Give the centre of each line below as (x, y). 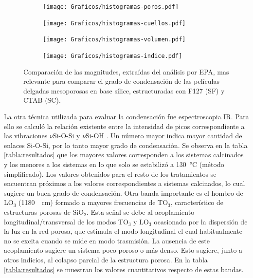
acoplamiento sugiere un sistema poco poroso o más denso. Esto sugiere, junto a (123, 250)
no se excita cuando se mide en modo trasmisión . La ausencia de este (107, 240)
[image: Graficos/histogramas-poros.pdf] (111, 7)
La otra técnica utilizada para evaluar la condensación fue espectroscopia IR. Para (126, 116)
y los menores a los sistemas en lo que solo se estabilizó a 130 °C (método (114, 164)
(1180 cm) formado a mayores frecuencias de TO (93, 202)
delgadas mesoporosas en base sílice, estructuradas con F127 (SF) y (124, 90)
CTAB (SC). (42, 100)
